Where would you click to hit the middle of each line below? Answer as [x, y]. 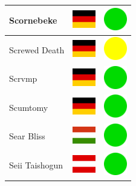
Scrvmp [23, 78]
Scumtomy [29, 107]
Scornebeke [33, 20]
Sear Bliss [27, 136]
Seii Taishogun [36, 165]
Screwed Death [37, 49]
